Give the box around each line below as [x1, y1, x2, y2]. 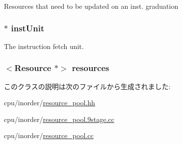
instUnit [11, 22, 45, 34]
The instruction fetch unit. [4, 41, 84, 51]
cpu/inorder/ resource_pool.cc [4, 130, 94, 141]
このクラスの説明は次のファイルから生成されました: [4, 81, 171, 91]
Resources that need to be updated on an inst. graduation [4, 1, 179, 11]
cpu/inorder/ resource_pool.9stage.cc [4, 114, 114, 124]
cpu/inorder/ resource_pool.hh [4, 97, 95, 108]
